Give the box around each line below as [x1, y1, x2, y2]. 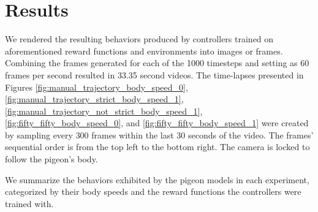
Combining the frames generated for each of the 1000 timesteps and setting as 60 [5, 56, 309, 69]
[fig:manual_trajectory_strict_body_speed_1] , [5, 93, 184, 105]
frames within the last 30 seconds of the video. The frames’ [91, 128, 314, 141]
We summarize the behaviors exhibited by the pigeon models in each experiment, [5, 173, 309, 186]
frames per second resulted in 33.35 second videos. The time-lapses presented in [5, 68, 304, 81]
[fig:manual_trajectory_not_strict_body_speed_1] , [5, 104, 203, 117]
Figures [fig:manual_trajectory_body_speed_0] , [5, 80, 188, 93]
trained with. [5, 197, 54, 210]
